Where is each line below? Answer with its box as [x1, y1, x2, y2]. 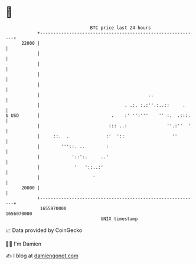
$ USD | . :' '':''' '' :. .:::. [5, 112, 191, 119]
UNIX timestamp [100, 215, 138, 222]
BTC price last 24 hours [90, 25, 151, 31]
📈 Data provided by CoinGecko [5, 227, 83, 234]
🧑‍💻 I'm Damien [5, 240, 42, 247]
